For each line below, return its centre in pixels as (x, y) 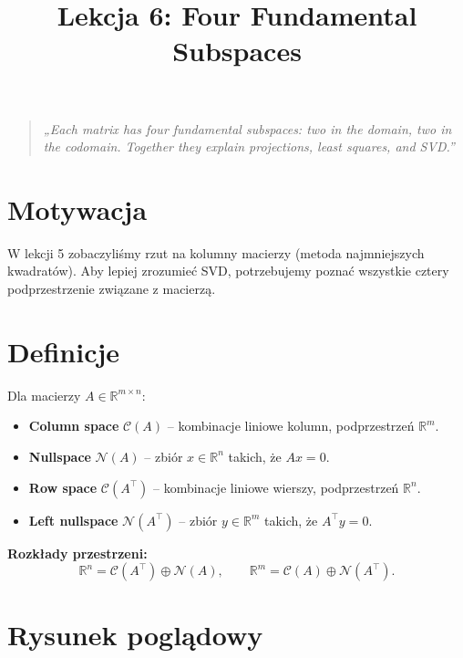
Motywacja (77, 209)
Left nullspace (73, 520)
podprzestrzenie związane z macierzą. (112, 289)
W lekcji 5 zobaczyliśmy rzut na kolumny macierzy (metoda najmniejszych (216, 252)
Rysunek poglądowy (135, 635)
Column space (74, 426)
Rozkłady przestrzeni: (77, 553)
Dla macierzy (44, 395)
